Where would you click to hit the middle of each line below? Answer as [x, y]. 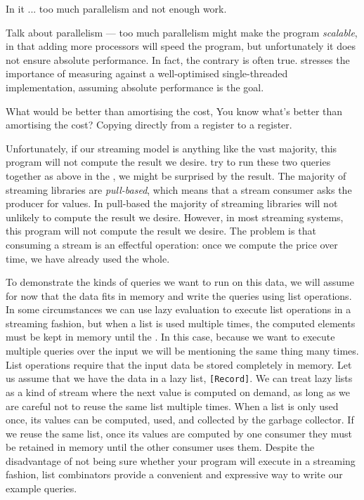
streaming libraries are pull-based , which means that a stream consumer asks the [179, 189]
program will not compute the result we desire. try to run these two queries [168, 162]
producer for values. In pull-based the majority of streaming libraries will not [172, 203]
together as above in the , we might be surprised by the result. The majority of [176, 175]
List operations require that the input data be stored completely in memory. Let [179, 364]
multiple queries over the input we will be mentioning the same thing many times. [182, 351]
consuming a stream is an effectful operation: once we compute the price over [172, 244]
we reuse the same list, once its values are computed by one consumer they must [179, 433]
